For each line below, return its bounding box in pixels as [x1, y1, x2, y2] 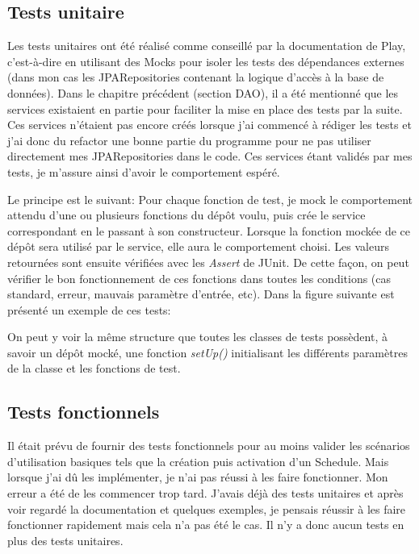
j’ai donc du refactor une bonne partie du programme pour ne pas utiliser [7, 131, 371, 148]
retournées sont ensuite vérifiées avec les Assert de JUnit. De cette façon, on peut [7, 253, 409, 270]
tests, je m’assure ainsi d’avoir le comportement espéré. [7, 163, 280, 180]
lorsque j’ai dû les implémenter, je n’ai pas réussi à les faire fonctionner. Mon [7, 469, 388, 485]
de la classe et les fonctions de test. [7, 360, 181, 377]
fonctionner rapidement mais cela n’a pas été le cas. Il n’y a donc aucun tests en [7, 516, 404, 533]
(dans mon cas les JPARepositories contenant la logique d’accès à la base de [7, 69, 384, 85]
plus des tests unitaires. [7, 531, 124, 548]
